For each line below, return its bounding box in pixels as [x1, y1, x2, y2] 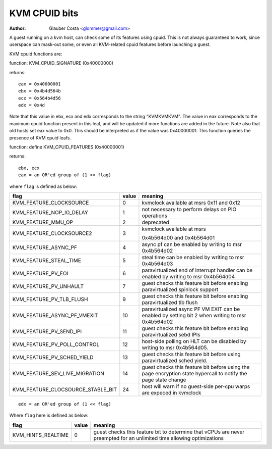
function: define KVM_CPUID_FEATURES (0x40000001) [9, 144, 124, 150]
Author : [9, 25, 26, 31]
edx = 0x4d [18, 103, 45, 108]
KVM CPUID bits [9, 8, 79, 19]
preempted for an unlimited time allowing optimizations [93, 434, 224, 441]
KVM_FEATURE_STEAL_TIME [12, 257, 82, 264]
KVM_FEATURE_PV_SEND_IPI [12, 328, 82, 335]
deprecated [142, 219, 170, 226]
